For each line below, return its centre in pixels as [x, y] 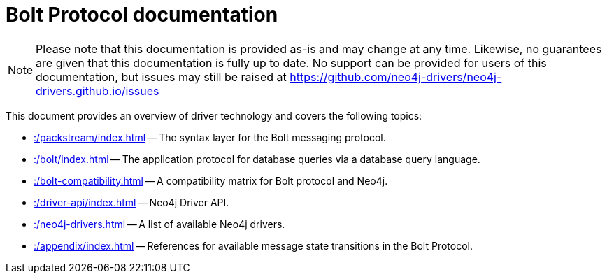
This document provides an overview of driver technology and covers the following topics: [214, 115]
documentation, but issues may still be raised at [161, 77]
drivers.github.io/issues [98, 91]
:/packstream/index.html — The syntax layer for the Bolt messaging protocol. [210, 137]
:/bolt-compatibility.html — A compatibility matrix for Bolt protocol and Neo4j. [211, 180]
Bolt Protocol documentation [142, 15]
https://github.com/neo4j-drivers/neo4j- [396, 77]
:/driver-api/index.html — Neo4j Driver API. [131, 202]
